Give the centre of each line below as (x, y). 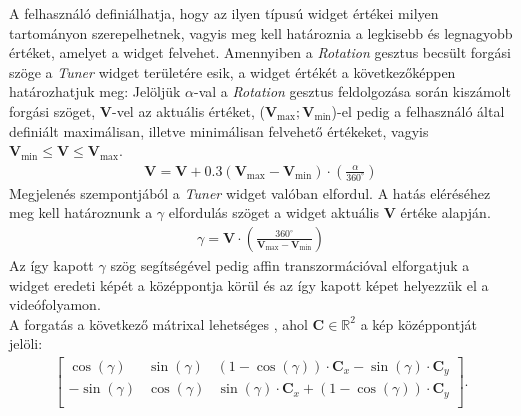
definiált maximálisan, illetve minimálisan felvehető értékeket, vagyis (219, 130)
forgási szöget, (52, 110)
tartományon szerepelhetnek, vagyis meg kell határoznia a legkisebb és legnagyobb (261, 32)
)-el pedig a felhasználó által (418, 110)
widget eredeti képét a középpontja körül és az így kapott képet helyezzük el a (249, 284)
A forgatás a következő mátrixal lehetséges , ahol (158, 323)
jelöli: (26, 343)
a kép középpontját (418, 323)
